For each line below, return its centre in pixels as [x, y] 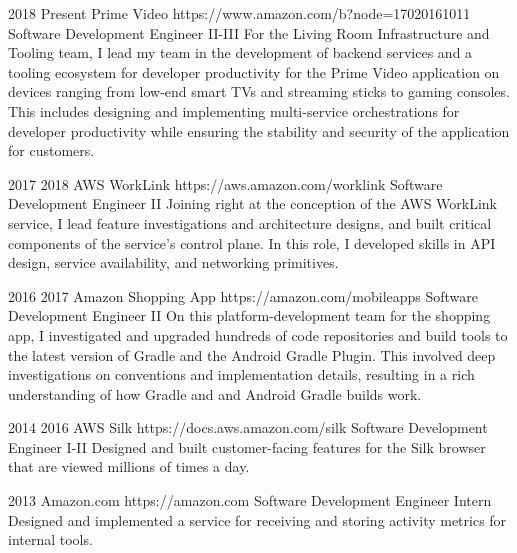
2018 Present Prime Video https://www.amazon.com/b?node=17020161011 [239, 13]
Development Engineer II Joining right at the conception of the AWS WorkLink [253, 203]
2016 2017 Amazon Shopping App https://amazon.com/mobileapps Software [243, 295]
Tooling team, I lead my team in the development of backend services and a [240, 52]
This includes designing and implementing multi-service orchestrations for [234, 110]
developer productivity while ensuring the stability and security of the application [259, 130]
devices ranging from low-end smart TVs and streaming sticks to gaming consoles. [259, 91]
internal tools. [50, 539]
